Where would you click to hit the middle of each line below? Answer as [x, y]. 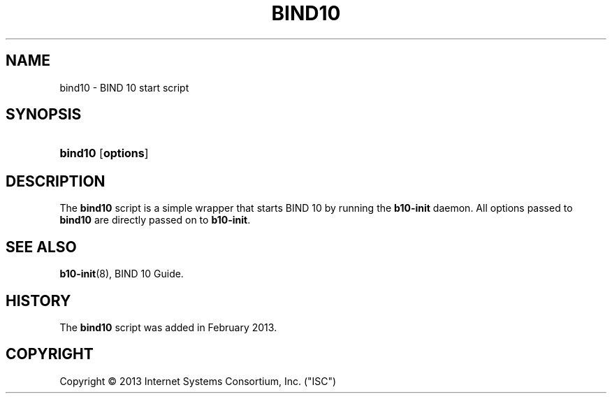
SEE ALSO [41, 247]
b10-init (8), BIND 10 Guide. [122, 274]
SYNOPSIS [44, 115]
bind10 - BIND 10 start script [124, 87]
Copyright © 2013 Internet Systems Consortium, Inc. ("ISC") [198, 381]
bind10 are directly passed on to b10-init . [155, 220]
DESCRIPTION [56, 181]
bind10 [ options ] [104, 153]
